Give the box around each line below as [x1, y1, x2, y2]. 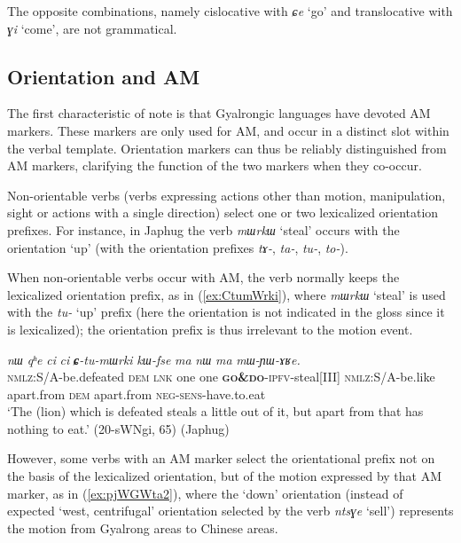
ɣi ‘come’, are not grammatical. [7, 19, 177, 37]
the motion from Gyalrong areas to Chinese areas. [7, 518, 278, 537]
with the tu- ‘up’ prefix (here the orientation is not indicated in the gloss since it [7, 303, 445, 321]
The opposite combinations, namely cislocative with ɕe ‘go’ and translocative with [7, 2, 453, 20]
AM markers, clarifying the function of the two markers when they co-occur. [7, 156, 422, 175]
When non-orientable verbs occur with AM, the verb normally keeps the [7, 268, 400, 287]
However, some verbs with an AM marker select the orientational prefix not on [7, 449, 435, 468]
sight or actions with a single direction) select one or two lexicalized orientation [7, 203, 439, 222]
